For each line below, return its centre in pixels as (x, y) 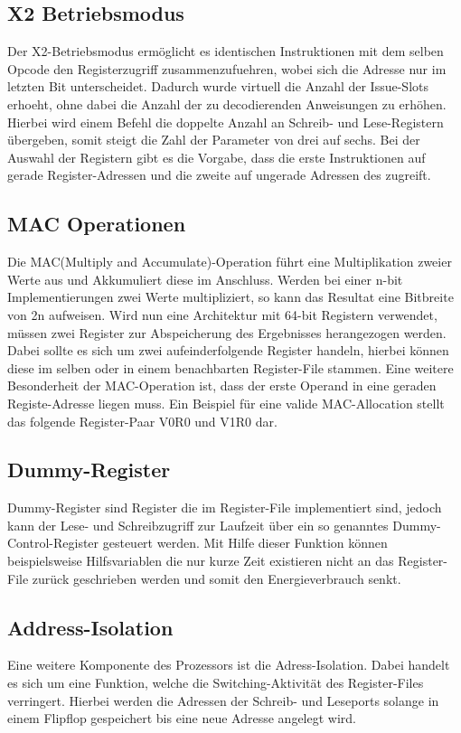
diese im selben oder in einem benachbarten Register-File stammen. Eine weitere (230, 367)
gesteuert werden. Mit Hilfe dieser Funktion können (245, 543)
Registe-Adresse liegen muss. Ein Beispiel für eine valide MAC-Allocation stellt (226, 403)
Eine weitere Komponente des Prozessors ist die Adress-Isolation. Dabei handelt (229, 665)
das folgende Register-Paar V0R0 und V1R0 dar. (142, 421)
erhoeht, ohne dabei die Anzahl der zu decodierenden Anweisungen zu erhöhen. (227, 103)
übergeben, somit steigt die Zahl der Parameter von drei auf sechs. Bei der (214, 140)
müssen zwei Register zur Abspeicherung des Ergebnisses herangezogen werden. (227, 332)
